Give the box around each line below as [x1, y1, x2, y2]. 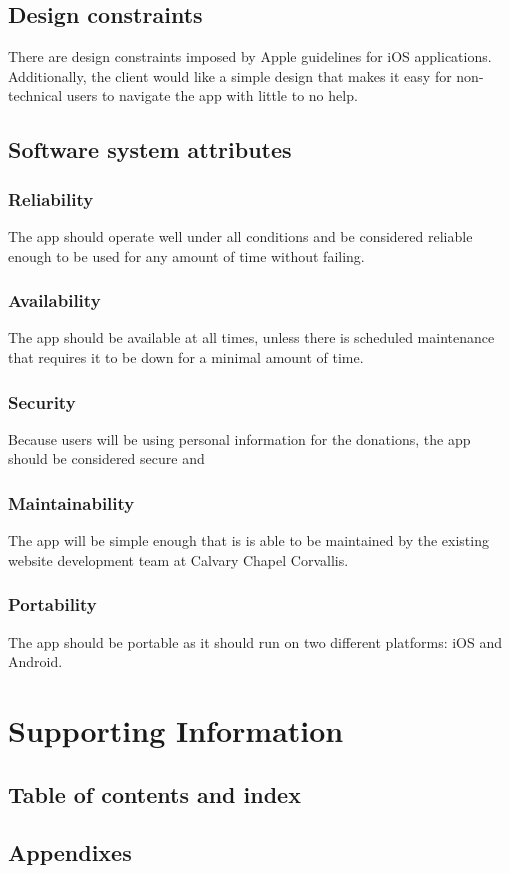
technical [8, 85, 63, 106]
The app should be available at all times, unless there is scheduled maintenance [8, 327, 495, 348]
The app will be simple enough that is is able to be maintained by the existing [8, 530, 489, 551]
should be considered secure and [8, 448, 205, 469]
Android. [8, 651, 63, 672]
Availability [8, 288, 101, 313]
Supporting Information [8, 709, 344, 750]
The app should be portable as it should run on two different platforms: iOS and [8, 631, 503, 652]
